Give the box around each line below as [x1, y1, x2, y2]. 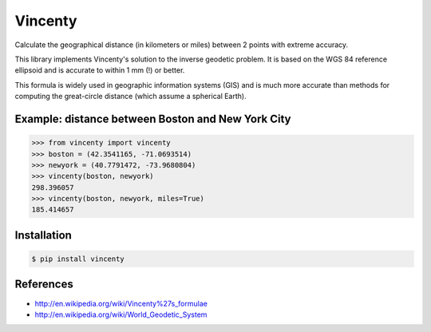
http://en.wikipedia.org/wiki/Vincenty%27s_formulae [34, 298, 208, 308]
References [14, 278, 73, 291]
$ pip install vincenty [31, 255, 125, 263]
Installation [14, 228, 72, 242]
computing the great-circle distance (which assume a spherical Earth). [14, 92, 247, 101]
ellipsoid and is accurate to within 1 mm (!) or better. [14, 65, 185, 75]
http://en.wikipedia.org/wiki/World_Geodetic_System [34, 310, 208, 319]
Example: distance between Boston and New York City [14, 112, 291, 125]
